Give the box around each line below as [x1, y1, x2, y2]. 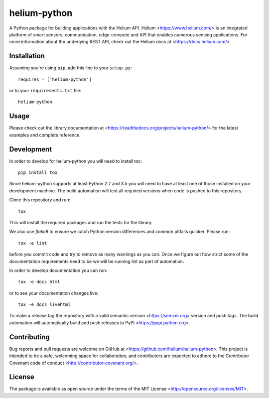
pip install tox [18, 170, 58, 175]
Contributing [9, 333, 50, 341]
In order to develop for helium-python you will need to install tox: [9, 158, 142, 164]
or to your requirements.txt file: [9, 88, 82, 94]
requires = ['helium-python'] [18, 76, 92, 82]
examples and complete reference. [9, 132, 81, 138]
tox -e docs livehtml [18, 302, 71, 307]
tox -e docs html [18, 279, 60, 285]
